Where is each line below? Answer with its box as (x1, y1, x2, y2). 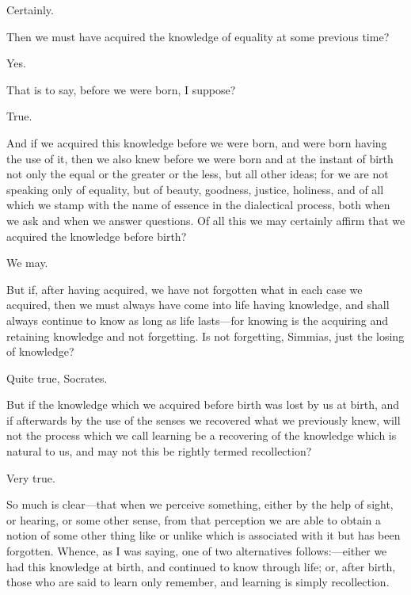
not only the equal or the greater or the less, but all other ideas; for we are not (6, 166, 389, 182)
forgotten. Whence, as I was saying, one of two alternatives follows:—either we (6, 543, 387, 559)
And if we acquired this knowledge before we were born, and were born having (6, 134, 387, 151)
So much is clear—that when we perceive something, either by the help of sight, (6, 496, 394, 513)
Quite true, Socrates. (6, 369, 108, 386)
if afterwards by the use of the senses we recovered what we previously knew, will (6, 411, 401, 428)
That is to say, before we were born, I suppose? (6, 81, 236, 97)
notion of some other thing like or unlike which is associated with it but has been (6, 527, 401, 544)
